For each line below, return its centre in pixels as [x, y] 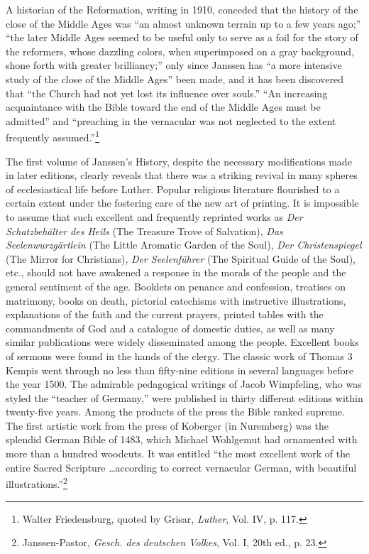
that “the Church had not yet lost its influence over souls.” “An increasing [167, 93]
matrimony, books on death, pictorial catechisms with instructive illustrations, [176, 300]
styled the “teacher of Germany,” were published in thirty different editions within [184, 397]
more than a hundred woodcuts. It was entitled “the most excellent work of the [178, 453]
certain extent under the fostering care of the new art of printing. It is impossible [182, 203]
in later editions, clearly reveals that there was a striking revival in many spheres [182, 175]
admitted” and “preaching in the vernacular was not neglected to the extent [171, 120]
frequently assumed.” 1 [53, 136]
